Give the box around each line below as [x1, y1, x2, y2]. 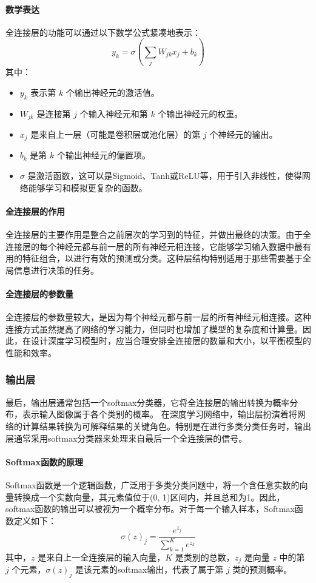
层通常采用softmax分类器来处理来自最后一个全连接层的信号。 [5, 431, 247, 444]
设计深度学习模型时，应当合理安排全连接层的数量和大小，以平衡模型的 [30, 334, 311, 347]
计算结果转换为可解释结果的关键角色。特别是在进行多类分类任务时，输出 [22, 419, 311, 432]
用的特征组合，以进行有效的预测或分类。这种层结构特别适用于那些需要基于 [5, 252, 303, 265]
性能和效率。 [5, 346, 56, 359]
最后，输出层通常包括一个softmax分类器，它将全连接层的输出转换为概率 [5, 396, 290, 408]
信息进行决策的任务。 [13, 263, 99, 276]
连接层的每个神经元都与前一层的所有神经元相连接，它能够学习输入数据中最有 [5, 240, 311, 252]
